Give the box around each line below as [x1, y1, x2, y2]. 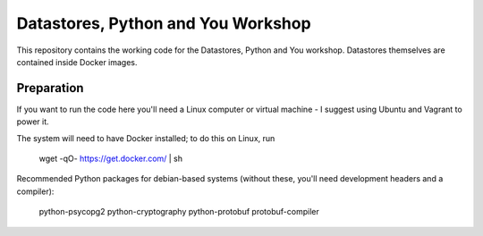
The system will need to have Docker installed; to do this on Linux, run [16, 132, 275, 143]
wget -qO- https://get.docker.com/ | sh [38, 153, 183, 164]
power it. [16, 116, 49, 127]
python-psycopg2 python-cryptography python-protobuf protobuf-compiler [38, 206, 319, 217]
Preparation [16, 80, 84, 96]
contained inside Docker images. [16, 56, 138, 67]
